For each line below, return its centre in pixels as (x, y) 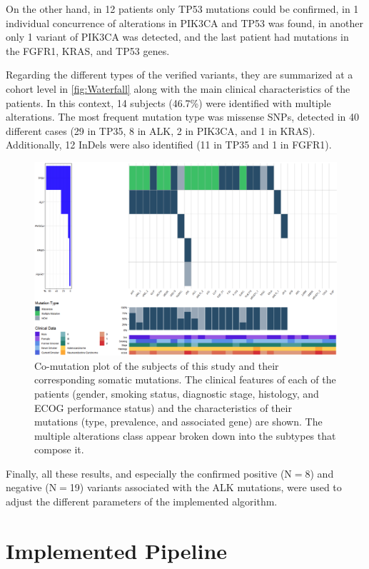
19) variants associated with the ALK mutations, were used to (206, 487)
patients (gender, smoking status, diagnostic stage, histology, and (177, 393)
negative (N (31, 487)
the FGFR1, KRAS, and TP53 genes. (88, 50)
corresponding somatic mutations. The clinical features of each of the (185, 379)
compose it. (59, 449)
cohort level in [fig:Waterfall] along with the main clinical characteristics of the (178, 88)
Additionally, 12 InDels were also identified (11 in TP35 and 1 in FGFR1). (169, 145)
